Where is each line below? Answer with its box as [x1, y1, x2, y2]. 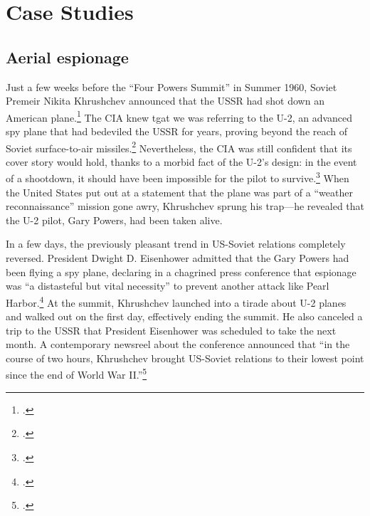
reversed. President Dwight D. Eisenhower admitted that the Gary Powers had [6, 251, 349, 265]
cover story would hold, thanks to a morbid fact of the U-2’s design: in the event [6, 154, 357, 169]
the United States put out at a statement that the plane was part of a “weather [6, 184, 353, 199]
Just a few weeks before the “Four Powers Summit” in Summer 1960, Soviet [6, 79, 337, 94]
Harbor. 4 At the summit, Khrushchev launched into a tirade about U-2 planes [6, 293, 347, 310]
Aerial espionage [6, 46, 129, 68]
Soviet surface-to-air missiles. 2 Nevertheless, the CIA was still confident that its [6, 138, 352, 155]
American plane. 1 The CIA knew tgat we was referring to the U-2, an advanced [6, 107, 353, 125]
